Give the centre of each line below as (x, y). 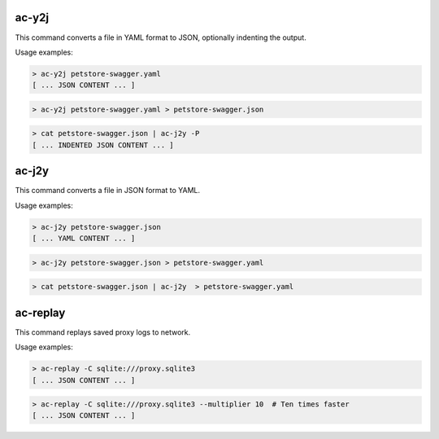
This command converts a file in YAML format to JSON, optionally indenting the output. (161, 37)
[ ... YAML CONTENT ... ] (84, 239)
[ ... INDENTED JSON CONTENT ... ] (103, 145)
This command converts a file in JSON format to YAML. (108, 191)
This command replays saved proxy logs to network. (103, 332)
